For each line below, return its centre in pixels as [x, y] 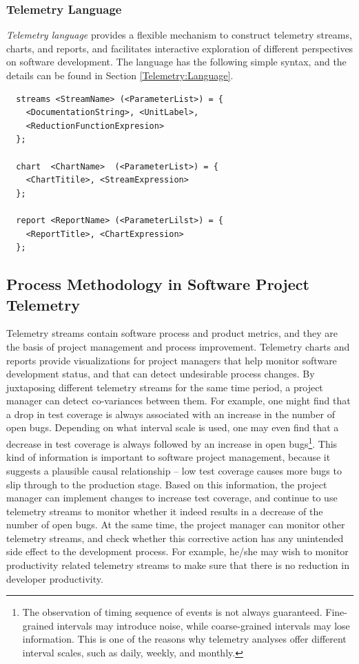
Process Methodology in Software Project [158, 284]
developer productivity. [55, 578]
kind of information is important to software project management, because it [168, 457]
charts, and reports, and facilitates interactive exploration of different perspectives [180, 48]
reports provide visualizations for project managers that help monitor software [172, 360]
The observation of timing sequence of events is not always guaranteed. [172, 612]
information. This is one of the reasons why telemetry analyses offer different [184, 639]
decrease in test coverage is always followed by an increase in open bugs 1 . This [172, 443]
